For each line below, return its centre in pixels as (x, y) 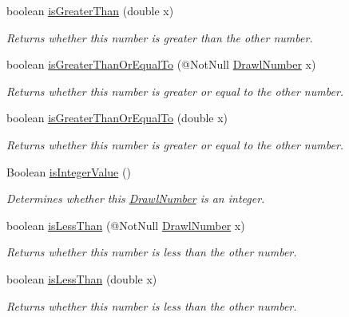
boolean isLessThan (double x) (82, 278)
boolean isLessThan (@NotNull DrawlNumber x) (126, 225)
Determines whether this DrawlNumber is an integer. (136, 198)
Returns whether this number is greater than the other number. (160, 37)
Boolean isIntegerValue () (69, 171)
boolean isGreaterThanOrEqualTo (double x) (117, 118)
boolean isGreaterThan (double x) (90, 10)
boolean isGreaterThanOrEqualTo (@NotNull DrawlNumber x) (161, 64)
